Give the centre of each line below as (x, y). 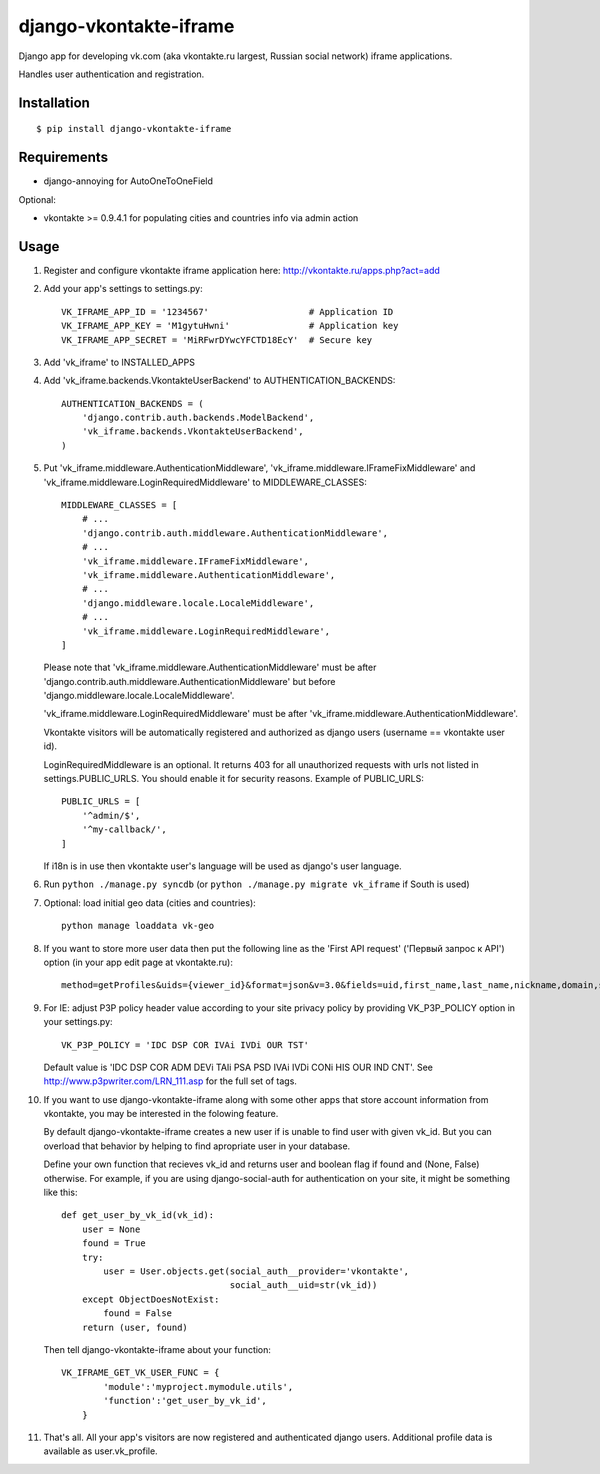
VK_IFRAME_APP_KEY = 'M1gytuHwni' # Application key (230, 326)
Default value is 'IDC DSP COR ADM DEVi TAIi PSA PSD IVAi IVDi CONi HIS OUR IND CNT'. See (238, 1067)
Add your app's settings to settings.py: (123, 289)
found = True (113, 1243)
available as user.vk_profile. (101, 1451)
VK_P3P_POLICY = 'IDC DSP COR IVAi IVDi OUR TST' (185, 1044)
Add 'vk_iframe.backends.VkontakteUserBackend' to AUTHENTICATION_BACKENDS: (219, 381)
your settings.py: (78, 1022)
